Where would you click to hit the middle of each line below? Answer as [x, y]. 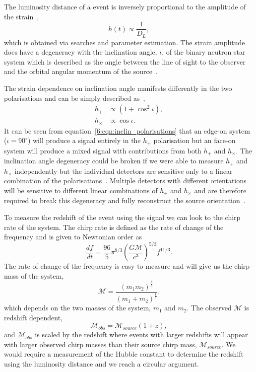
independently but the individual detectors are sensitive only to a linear [124, 171]
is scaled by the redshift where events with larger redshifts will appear [141, 335]
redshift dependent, [33, 317]
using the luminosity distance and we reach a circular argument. [101, 364]
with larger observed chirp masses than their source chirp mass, [100, 344]
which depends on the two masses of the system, [77, 308]
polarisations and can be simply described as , [75, 98]
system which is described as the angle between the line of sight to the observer [125, 61]
